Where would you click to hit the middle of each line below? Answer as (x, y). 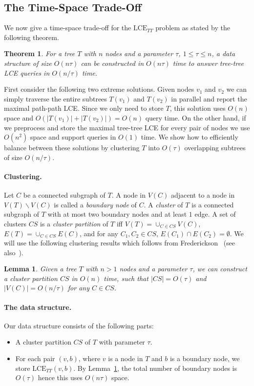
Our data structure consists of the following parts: (79, 325)
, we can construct (220, 269)
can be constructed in (112, 63)
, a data (223, 53)
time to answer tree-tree (208, 63)
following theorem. (32, 37)
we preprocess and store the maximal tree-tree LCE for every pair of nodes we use (127, 127)
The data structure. (38, 307)
